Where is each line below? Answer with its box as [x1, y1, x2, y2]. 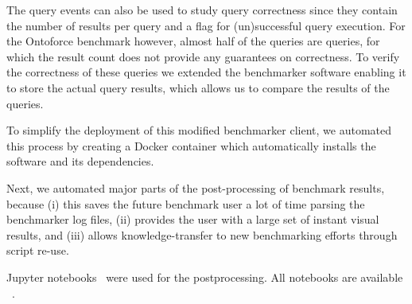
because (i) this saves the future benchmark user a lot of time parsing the [6, 195, 365, 212]
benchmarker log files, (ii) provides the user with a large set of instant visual [6, 211, 379, 228]
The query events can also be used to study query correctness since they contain [6, 2, 398, 18]
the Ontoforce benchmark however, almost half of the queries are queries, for [6, 33, 380, 49]
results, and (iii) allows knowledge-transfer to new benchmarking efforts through [6, 226, 398, 243]
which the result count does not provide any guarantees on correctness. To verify [6, 48, 400, 64]
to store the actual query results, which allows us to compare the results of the [6, 79, 390, 95]
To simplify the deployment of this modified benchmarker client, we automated [6, 122, 392, 138]
